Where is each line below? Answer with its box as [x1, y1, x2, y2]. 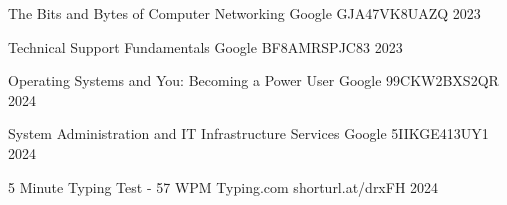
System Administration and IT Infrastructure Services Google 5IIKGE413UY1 [8, 123, 489, 144]
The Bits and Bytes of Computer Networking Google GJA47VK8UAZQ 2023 [8, 3, 481, 23]
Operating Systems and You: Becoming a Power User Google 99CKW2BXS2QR [8, 70, 499, 91]
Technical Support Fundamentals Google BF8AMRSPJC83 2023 [8, 36, 403, 57]
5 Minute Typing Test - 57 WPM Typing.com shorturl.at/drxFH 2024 [8, 176, 439, 197]
